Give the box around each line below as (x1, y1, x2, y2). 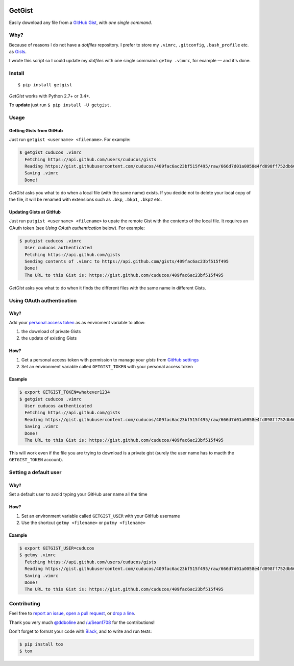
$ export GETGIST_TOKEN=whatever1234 (19, 389, 110, 395)
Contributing (9, 600, 40, 607)
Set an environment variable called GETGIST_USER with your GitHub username (21, 513, 180, 519)
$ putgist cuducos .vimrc (19, 238, 82, 243)
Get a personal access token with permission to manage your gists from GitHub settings (21, 357, 199, 362)
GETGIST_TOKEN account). (9, 457, 64, 463)
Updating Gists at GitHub (9, 209, 61, 215)
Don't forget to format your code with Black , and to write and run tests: (9, 628, 152, 634)
